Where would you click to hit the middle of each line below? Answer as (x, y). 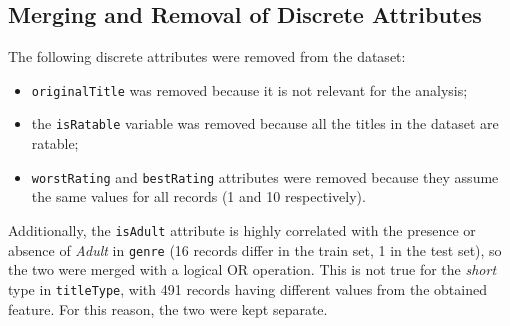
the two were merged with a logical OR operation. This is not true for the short (252, 269)
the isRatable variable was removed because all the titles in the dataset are (265, 123)
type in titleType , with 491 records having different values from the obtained (247, 288)
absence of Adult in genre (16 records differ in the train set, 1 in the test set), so (255, 249)
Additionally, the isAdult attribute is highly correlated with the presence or (242, 229)
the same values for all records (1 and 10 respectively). (198, 196)
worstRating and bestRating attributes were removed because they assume (265, 176)
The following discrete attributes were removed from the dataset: (207, 56)
